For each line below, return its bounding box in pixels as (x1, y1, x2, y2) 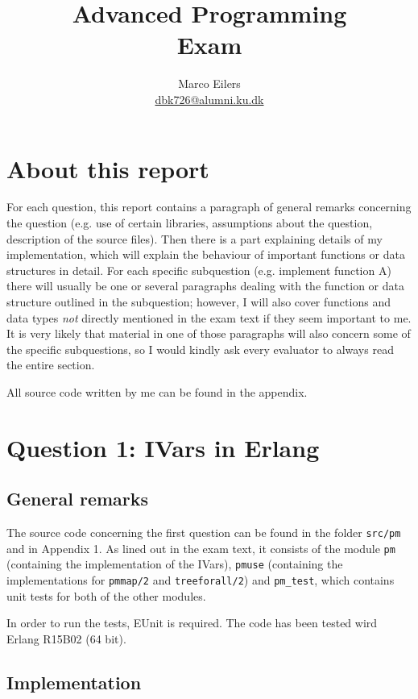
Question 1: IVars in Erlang (6, 431, 320, 464)
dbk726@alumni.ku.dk (155, 90, 264, 107)
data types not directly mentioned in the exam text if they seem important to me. (6, 309, 412, 326)
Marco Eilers (178, 75, 241, 92)
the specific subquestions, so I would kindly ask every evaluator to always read (6, 340, 394, 357)
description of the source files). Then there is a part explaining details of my (6, 230, 383, 247)
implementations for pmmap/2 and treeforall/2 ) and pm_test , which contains (6, 572, 395, 589)
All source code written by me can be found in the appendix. (6, 383, 308, 400)
